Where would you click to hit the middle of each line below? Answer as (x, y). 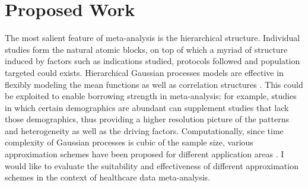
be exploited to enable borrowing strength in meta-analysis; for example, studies (151, 96)
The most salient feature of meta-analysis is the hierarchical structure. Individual (153, 38)
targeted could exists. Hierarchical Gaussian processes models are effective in (144, 72)
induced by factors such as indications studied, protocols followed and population (153, 61)
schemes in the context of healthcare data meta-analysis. (108, 177)
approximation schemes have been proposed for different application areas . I (145, 154)
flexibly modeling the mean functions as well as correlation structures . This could (154, 84)
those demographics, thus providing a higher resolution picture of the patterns (147, 119)
